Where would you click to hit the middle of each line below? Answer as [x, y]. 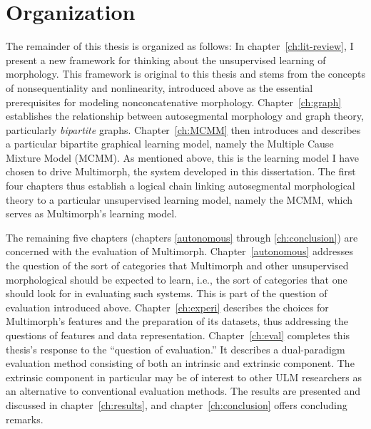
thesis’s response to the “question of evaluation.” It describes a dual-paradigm [176, 349]
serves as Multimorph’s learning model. [91, 213]
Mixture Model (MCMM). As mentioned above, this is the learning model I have [182, 157]
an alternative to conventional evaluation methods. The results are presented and [183, 391]
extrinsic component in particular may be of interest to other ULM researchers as [184, 377]
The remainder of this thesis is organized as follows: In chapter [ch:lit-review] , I [180, 46]
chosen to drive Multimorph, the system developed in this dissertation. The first [181, 171]
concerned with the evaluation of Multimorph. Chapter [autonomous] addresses [180, 251]
